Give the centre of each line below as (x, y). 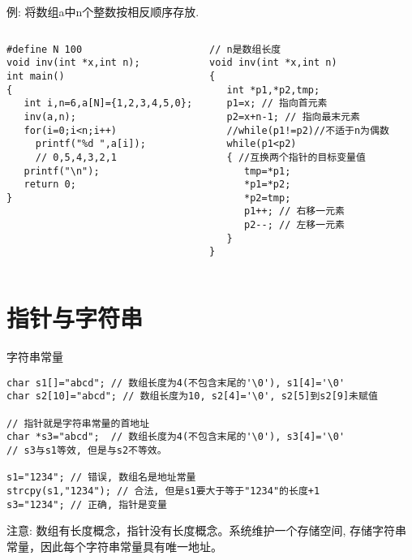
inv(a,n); (50, 116)
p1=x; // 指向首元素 (277, 103)
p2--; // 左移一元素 (294, 225)
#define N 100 (45, 49)
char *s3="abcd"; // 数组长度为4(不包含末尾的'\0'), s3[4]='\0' (176, 437)
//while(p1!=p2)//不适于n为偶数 (308, 130)
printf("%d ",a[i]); (90, 144)
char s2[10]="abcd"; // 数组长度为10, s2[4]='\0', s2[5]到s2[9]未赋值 (192, 396)
